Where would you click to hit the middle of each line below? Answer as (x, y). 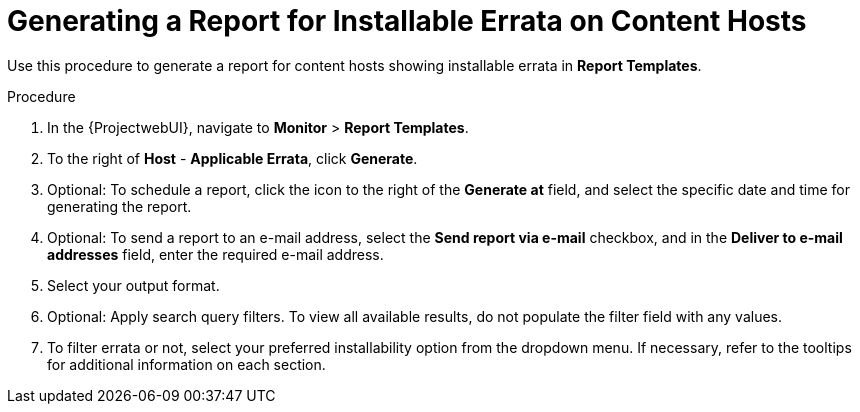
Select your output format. (133, 285)
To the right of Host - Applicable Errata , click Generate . (232, 158)
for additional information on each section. (186, 364)
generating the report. (119, 206)
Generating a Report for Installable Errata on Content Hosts (407, 21)
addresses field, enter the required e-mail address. (215, 254)
